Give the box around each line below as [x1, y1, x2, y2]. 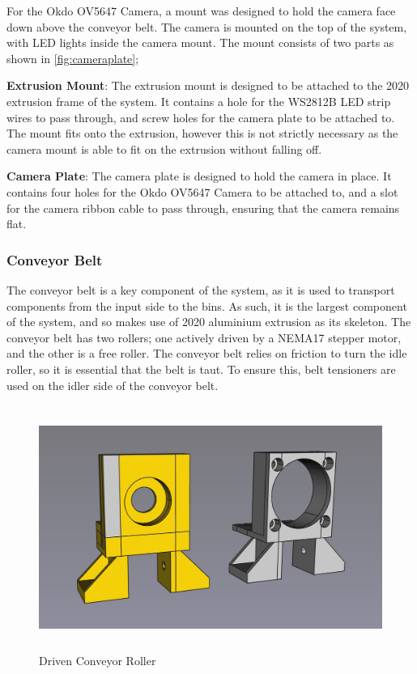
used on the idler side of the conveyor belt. [6, 376, 219, 393]
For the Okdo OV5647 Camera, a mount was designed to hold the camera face [6, 2, 396, 19]
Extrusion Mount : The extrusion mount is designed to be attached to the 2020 [6, 77, 410, 94]
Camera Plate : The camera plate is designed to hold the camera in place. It [6, 167, 392, 184]
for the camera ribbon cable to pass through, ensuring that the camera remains [6, 199, 400, 216]
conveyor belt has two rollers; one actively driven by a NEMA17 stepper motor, [6, 329, 402, 345]
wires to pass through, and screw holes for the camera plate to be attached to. [6, 108, 395, 125]
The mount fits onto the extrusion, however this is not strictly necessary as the [6, 125, 398, 142]
